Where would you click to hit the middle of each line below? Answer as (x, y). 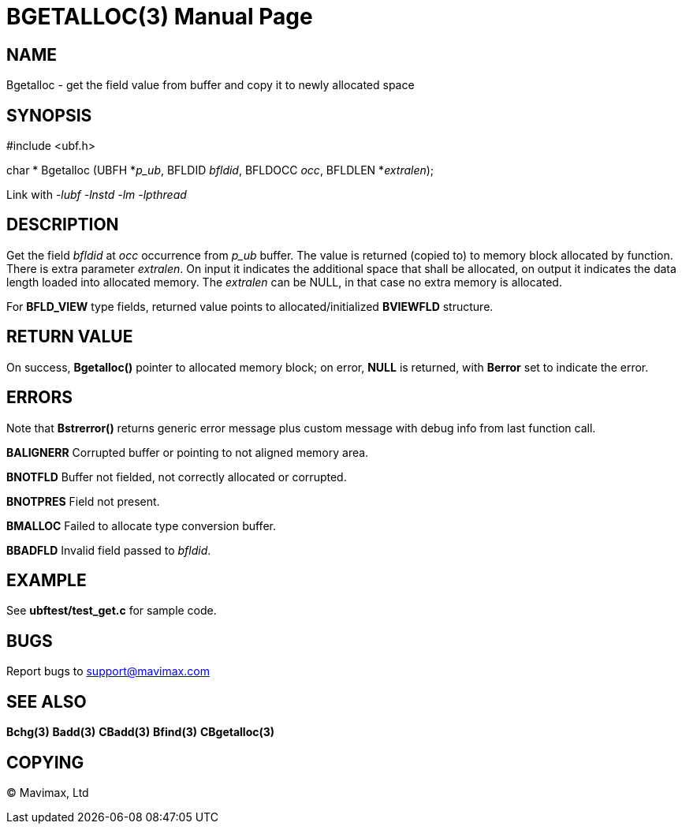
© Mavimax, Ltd (48, 792)
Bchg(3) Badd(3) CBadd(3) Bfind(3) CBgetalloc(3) (141, 732)
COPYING (45, 762)
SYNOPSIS (49, 115)
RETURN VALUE (70, 337)
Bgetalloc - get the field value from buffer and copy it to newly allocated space (211, 85)
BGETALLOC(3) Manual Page (160, 17)
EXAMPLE (47, 580)
